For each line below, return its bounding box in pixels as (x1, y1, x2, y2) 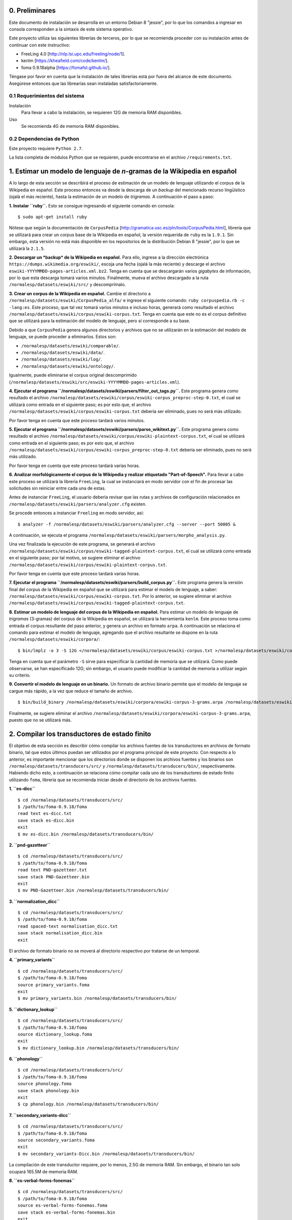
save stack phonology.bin (18, 1088, 80, 1093)
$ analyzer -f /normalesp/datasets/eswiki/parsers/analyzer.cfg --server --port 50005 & (18, 521, 236, 527)
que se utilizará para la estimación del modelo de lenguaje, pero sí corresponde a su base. (9, 318, 191, 324)
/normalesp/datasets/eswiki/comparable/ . (21, 343, 120, 348)
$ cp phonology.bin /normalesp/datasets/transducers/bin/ (18, 1101, 159, 1107)
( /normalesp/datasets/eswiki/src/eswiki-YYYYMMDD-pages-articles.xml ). (9, 379, 181, 385)
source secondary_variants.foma (18, 1138, 95, 1143)
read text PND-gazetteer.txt (18, 867, 87, 873)
